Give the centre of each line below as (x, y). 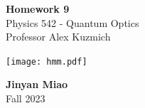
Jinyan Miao (37, 84)
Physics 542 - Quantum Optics (72, 22)
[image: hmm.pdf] (47, 61)
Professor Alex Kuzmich (58, 37)
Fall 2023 (26, 98)
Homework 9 (38, 9)
